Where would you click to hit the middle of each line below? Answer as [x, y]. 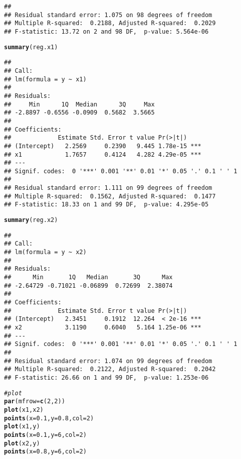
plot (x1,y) [22, 427]
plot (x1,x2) [24, 410]
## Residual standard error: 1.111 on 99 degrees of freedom [108, 188]
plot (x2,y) [22, 443]
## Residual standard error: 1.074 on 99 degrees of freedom [108, 361]
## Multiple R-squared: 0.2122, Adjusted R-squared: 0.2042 [110, 369]
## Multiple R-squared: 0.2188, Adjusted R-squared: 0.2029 [110, 23]
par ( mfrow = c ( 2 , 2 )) [35, 401]
